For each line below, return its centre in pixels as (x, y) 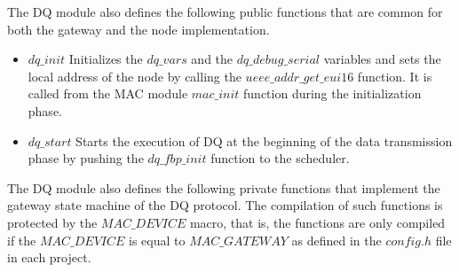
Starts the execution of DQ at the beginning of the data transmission (264, 140)
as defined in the (336, 240)
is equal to (157, 240)
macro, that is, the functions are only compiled (317, 222)
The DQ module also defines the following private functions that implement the (224, 187)
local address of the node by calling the (135, 76)
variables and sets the (382, 59)
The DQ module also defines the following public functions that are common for (225, 12)
